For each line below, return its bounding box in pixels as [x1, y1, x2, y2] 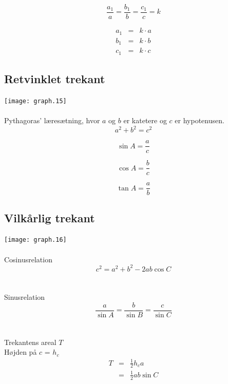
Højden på [4, 347, 37, 357]
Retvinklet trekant [4, 70, 105, 86]
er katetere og [123, 114, 167, 125]
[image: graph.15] [4, 97, 67, 105]
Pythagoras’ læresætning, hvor [4, 114, 100, 125]
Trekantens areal [4, 336, 56, 347]
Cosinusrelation [4, 254, 52, 264]
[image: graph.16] [4, 236, 67, 244]
